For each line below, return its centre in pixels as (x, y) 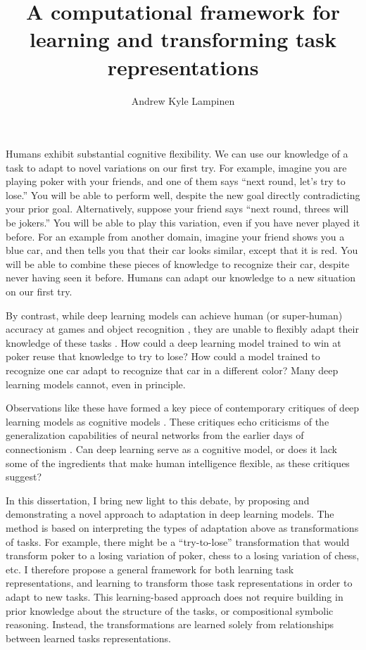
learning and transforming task (183, 39)
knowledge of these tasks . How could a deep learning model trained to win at (173, 342)
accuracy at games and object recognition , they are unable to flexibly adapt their (182, 329)
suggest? (24, 477)
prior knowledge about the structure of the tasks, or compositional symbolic (170, 610)
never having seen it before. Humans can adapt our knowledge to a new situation (181, 278)
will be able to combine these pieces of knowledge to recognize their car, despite (178, 263)
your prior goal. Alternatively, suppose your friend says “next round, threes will (177, 209)
